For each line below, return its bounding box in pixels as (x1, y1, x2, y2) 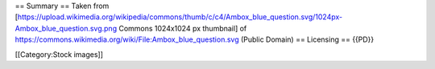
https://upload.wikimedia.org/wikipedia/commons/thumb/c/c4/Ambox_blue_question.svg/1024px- (17, 12, 342, 22)
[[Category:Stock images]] (14, 49, 104, 59)
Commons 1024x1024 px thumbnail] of (118, 23, 247, 33)
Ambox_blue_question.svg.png (14, 23, 117, 33)
